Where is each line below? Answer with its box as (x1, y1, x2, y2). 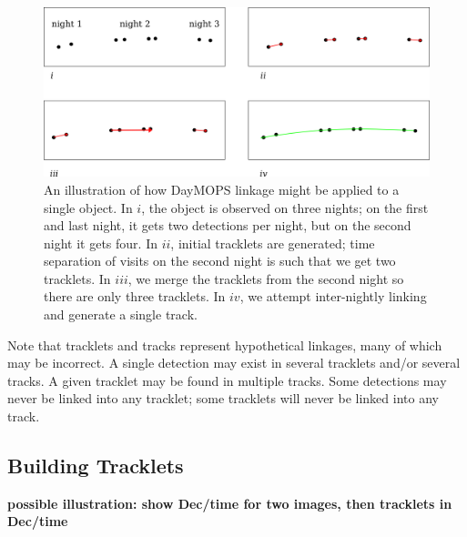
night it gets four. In (44, 233, 157, 252)
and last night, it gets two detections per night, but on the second (44, 216, 411, 235)
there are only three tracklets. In (44, 287, 226, 306)
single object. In (44, 198, 133, 217)
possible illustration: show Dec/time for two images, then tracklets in (7, 493, 452, 512)
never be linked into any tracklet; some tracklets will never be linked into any (7, 389, 439, 408)
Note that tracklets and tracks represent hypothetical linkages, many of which (7, 335, 442, 354)
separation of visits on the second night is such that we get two (44, 251, 396, 270)
